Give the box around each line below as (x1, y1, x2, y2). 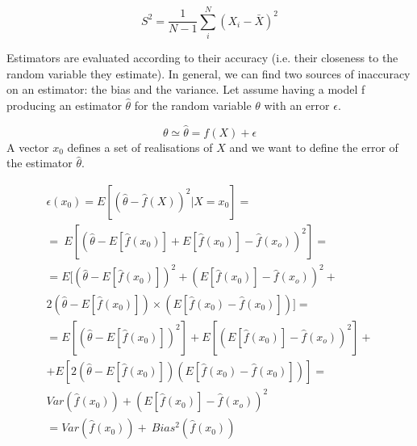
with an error (264, 96, 330, 113)
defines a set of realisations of (67, 138, 213, 155)
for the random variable (134, 96, 252, 113)
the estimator (6, 154, 73, 171)
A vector (6, 138, 49, 155)
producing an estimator (6, 96, 122, 113)
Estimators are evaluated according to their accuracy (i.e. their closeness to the (6, 49, 398, 66)
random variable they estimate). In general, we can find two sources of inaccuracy (6, 65, 411, 82)
